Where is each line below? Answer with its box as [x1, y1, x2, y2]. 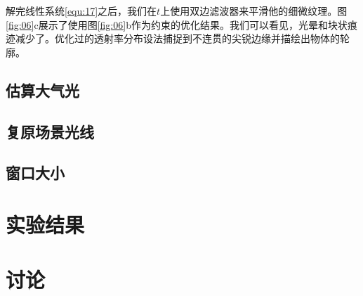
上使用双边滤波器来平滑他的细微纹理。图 [160, 4, 348, 18]
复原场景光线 [6, 120, 94, 142]
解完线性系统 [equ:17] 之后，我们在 [6, 4, 157, 18]
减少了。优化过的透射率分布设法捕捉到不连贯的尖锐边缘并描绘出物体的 [15, 31, 340, 46]
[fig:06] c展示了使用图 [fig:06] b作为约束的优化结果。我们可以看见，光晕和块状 [6, 17, 348, 32]
